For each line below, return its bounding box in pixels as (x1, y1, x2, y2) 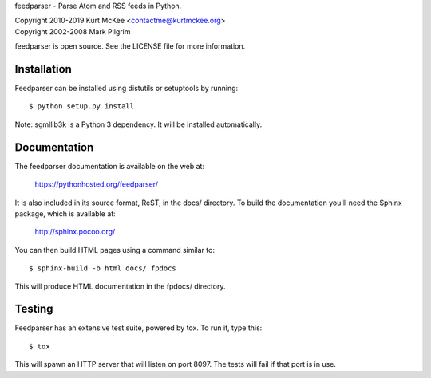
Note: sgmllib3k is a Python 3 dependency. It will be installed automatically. (14, 120, 263, 129)
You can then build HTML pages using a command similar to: (14, 245, 215, 254)
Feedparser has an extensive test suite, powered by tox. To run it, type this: (14, 323, 263, 333)
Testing (14, 302, 53, 316)
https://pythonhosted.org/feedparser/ (34, 179, 159, 189)
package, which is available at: (14, 208, 116, 219)
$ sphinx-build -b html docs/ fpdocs (29, 264, 177, 273)
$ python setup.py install (29, 102, 135, 111)
